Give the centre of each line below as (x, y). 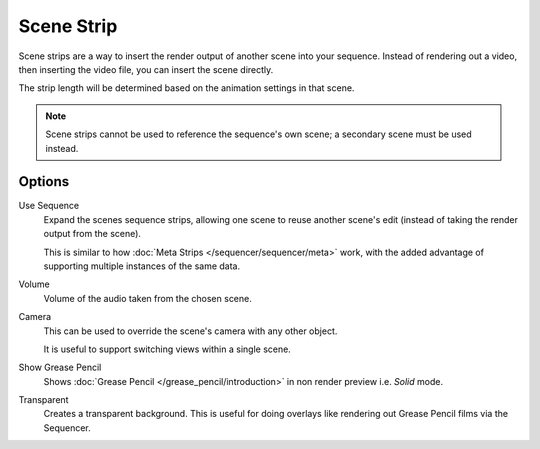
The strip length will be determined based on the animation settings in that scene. (186, 88)
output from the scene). (92, 234)
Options (44, 181)
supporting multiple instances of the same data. (142, 266)
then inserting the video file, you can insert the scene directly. (146, 69)
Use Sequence (49, 206)
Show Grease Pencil (60, 367)
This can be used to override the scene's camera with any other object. (190, 331)
